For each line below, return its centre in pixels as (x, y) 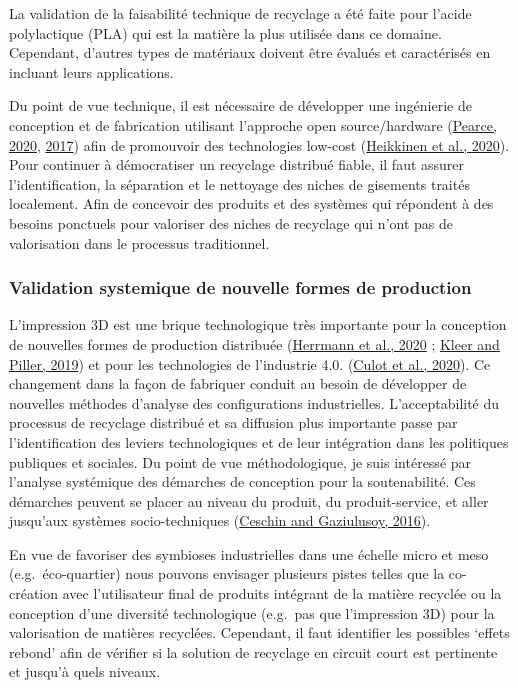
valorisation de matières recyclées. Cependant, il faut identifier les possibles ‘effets (259, 632)
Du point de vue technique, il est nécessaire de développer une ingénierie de (240, 105)
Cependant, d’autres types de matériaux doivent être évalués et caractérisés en (250, 52)
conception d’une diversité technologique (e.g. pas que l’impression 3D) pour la (252, 612)
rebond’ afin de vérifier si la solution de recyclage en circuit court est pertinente (253, 651)
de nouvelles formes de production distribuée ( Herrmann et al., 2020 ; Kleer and (254, 343)
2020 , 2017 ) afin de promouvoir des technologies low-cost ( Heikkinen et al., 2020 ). (259, 144)
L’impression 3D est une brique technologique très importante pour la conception (258, 324)
